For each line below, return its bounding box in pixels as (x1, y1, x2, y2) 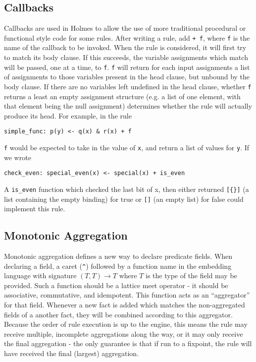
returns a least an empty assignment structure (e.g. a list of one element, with (4, 91, 241, 101)
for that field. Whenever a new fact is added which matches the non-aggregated (4, 300, 245, 310)
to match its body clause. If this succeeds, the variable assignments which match (4, 52, 248, 62)
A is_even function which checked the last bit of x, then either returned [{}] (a (4, 183, 249, 194)
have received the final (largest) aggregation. (4, 348, 139, 358)
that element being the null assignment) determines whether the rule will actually (4, 101, 252, 111)
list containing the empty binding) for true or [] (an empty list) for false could (4, 193, 244, 204)
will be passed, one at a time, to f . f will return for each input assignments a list (4, 61, 250, 72)
